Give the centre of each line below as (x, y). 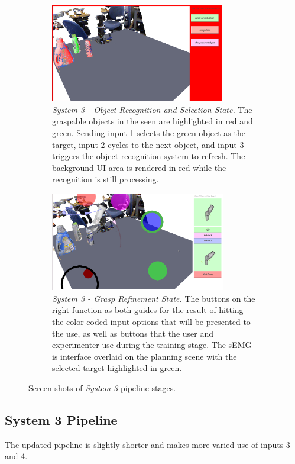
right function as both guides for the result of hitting (148, 310)
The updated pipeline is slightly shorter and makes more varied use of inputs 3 (147, 444)
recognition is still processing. (106, 179)
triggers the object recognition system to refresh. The (149, 156)
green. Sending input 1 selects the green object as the (149, 132)
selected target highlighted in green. (117, 368)
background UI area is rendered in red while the (139, 167)
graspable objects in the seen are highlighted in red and (153, 121)
